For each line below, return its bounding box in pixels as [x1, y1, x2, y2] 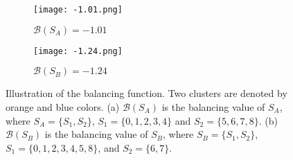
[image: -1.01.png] [33, 5, 123, 15]
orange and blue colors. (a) [6, 99, 120, 114]
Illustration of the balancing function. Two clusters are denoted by [6, 86, 287, 100]
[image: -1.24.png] [33, 46, 123, 56]
